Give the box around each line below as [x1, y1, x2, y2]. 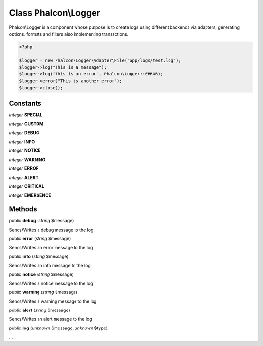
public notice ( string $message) [9, 272, 74, 277]
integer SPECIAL [9, 112, 43, 118]
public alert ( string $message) [9, 307, 70, 313]
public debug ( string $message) [9, 218, 74, 224]
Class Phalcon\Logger [9, 7, 100, 18]
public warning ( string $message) [9, 290, 78, 295]
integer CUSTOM [9, 121, 44, 127]
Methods [9, 205, 37, 214]
